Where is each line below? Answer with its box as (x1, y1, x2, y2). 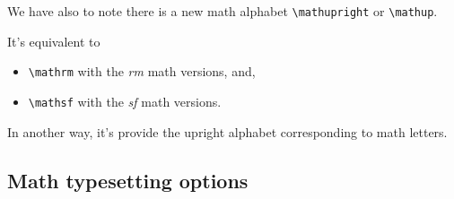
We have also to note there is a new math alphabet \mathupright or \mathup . (7, 2, 438, 20)
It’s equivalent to (7, 31, 100, 50)
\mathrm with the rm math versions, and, (28, 62, 256, 81)
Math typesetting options (7, 166, 249, 194)
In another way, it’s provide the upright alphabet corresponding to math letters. (7, 122, 448, 141)
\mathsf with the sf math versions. (28, 91, 222, 110)
